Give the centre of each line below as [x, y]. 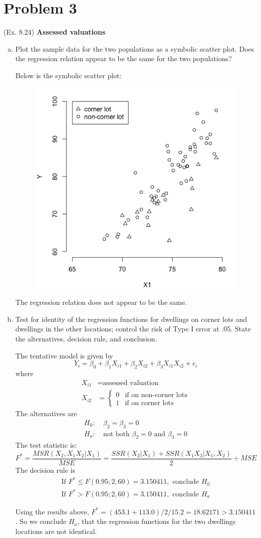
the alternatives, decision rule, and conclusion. [86, 339]
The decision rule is [45, 470]
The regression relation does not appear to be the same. [101, 302]
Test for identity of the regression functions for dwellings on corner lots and [131, 319]
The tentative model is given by [64, 355]
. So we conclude [41, 521]
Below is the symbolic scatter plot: [68, 75]
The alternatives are [46, 413]
